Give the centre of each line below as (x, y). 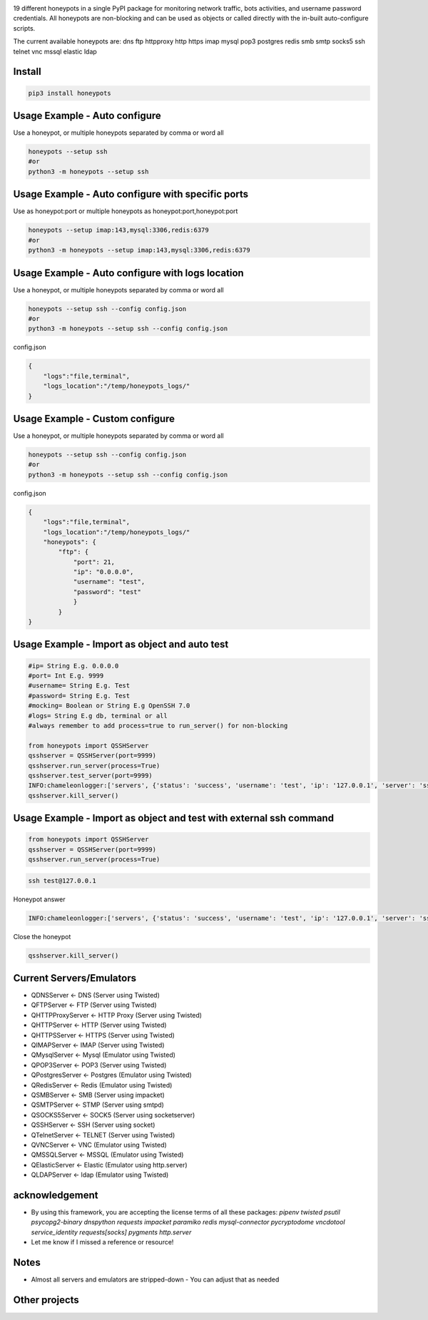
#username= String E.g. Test (79, 686)
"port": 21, (94, 562)
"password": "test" (107, 592)
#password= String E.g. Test (79, 696)
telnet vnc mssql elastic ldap (55, 51)
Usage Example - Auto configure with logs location (128, 273)
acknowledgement (56, 1195)
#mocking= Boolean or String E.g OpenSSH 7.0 (109, 706)
